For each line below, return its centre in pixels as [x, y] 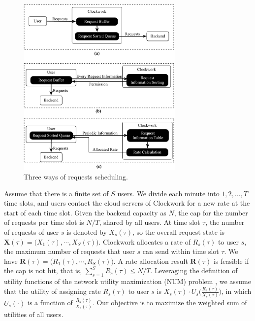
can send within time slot [181, 251]
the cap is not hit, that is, [43, 270]
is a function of [50, 303]
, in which [237, 291]
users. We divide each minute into [168, 193]
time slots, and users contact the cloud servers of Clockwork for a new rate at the [127, 203]
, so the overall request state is [179, 232]
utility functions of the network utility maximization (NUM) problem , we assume [127, 281]
